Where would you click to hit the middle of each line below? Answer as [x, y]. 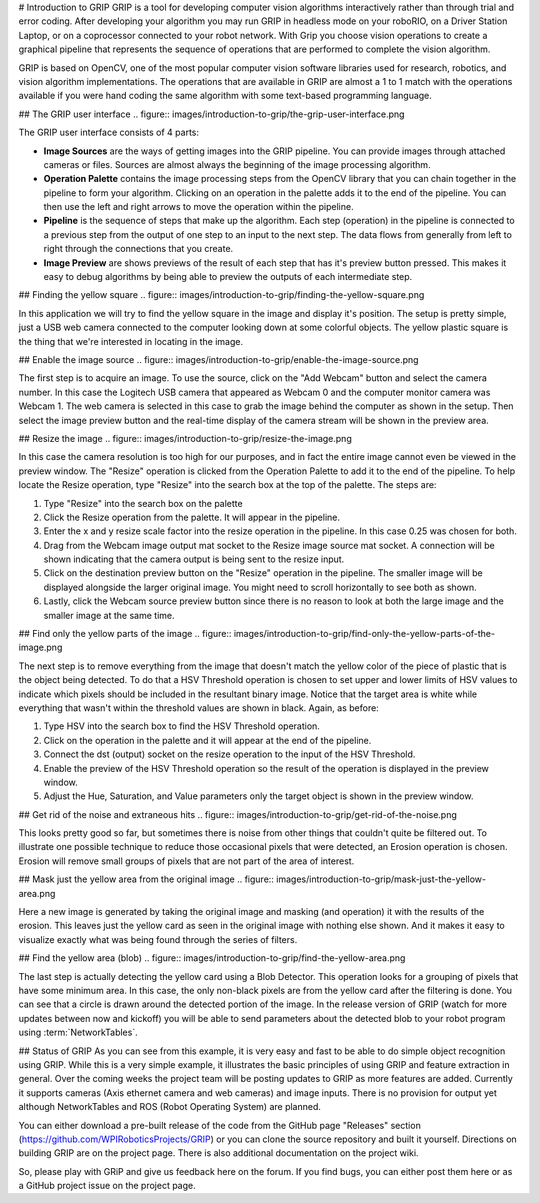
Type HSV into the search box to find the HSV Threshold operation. [181, 726]
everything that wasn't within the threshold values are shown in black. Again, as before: [198, 707]
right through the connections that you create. [138, 249]
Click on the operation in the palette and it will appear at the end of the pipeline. [207, 740]
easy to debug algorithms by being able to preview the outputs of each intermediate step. [228, 277]
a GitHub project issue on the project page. [107, 1186]
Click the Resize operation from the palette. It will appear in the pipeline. [191, 517]
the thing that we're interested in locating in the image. [131, 341]
